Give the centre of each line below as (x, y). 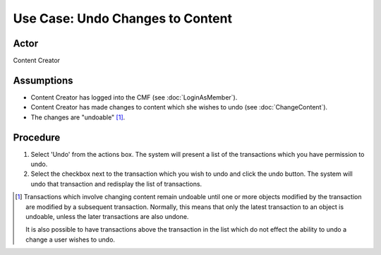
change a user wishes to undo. (71, 239)
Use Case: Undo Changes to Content (123, 18)
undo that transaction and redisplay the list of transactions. (116, 184)
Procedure (37, 137)
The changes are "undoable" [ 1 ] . (78, 117)
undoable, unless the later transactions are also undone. (107, 217)
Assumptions (43, 80)
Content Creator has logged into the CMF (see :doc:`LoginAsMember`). (134, 97)
